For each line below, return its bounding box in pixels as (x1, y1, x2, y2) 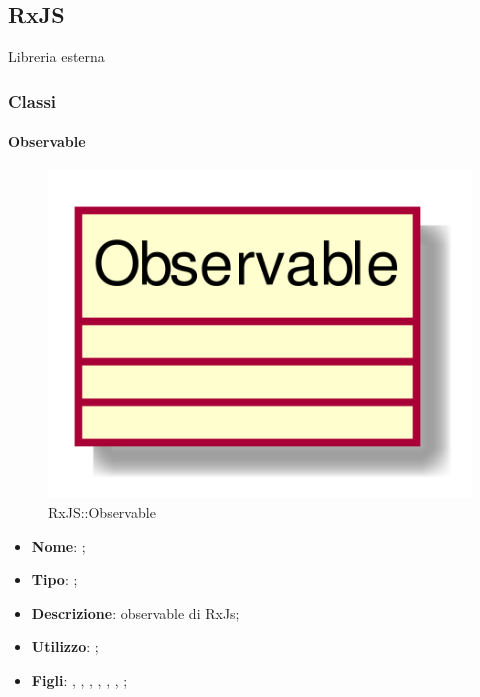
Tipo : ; (31, 569, 78, 590)
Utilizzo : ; (31, 636, 99, 657)
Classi (8, 88, 57, 113)
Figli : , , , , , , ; (31, 670, 128, 691)
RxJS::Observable (48, 502, 156, 523)
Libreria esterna (8, 46, 105, 67)
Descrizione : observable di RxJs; (31, 602, 240, 623)
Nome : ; (31, 535, 86, 556)
